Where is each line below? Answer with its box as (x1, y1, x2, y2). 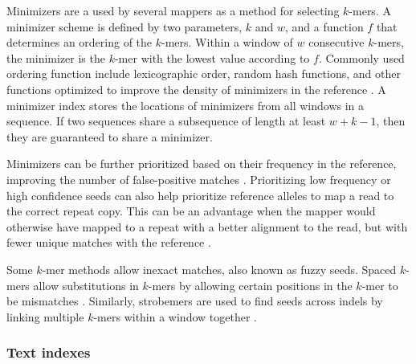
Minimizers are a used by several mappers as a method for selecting (6, 2, 340, 18)
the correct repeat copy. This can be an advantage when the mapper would (6, 202, 376, 219)
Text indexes (6, 342, 91, 362)
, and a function (285, 18, 364, 35)
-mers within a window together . (93, 308, 257, 325)
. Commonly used (318, 49, 405, 66)
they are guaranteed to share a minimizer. (6, 128, 213, 145)
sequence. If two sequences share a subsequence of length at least (6, 112, 326, 129)
